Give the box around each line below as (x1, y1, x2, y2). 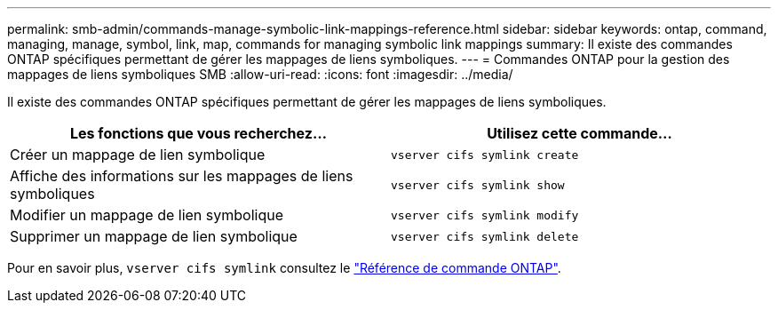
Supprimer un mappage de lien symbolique (10, 227, 298, 245)
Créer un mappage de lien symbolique (10, 146, 266, 163)
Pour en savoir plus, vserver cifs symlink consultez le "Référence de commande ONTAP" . (7, 260, 561, 275)
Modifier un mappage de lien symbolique (10, 206, 283, 224)
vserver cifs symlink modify (391, 208, 579, 222)
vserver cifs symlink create (391, 147, 579, 162)
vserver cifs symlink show (391, 178, 565, 192)
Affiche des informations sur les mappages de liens (10, 167, 353, 185)
